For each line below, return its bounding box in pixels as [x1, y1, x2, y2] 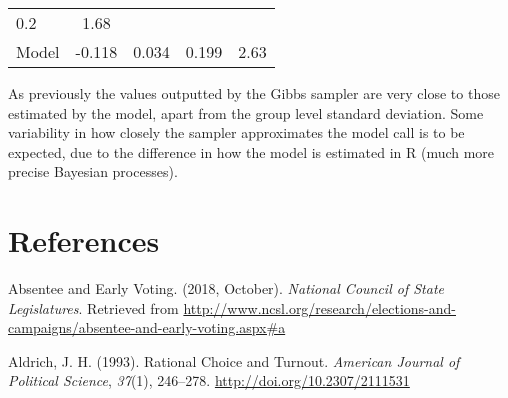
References [8, 220, 160, 261]
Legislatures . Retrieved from [8, 297, 179, 318]
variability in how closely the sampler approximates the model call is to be [8, 122, 465, 143]
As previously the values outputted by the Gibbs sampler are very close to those [8, 83, 500, 103]
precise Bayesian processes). [8, 161, 178, 182]
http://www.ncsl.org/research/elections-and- [183, 297, 456, 318]
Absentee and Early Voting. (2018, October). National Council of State [8, 278, 444, 299]
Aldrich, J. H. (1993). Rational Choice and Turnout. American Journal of [8, 350, 460, 371]
